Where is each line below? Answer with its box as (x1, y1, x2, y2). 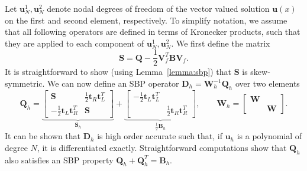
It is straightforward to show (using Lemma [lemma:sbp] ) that (5, 65, 231, 78)
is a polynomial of (237, 130, 302, 142)
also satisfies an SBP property (5, 153, 114, 166)
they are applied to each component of (5, 37, 144, 49)
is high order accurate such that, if (97, 130, 222, 142)
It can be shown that (5, 130, 81, 142)
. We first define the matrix (171, 37, 270, 49)
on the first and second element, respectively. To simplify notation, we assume (5, 14, 287, 26)
